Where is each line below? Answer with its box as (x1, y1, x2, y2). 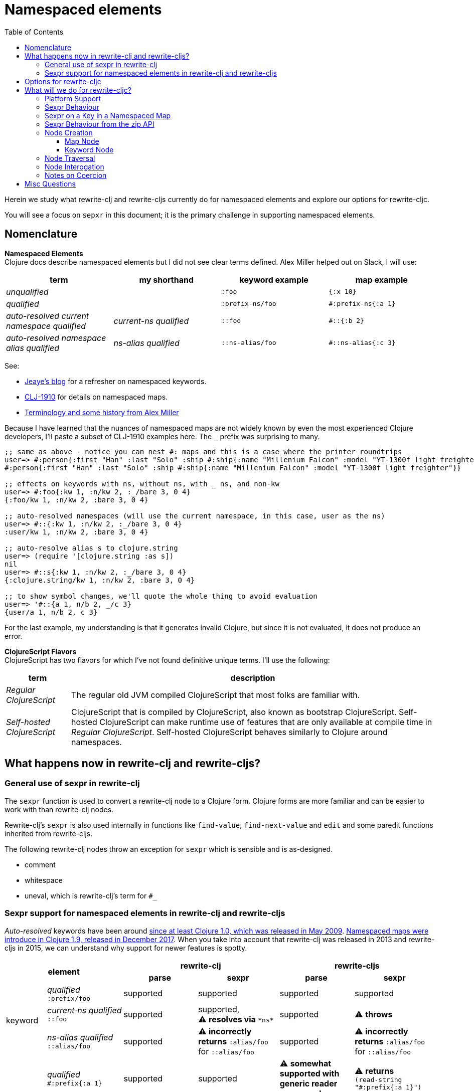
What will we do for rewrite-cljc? (25, 85, 131, 94)
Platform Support (45, 94, 101, 103)
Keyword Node (65, 145, 114, 154)
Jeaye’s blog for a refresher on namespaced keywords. (25, 377, 207, 386)
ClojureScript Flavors (5, 647, 77, 656)
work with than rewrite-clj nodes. (5, 805, 114, 814)
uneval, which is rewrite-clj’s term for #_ (25, 891, 157, 900)
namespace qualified (6, 320, 86, 331)
